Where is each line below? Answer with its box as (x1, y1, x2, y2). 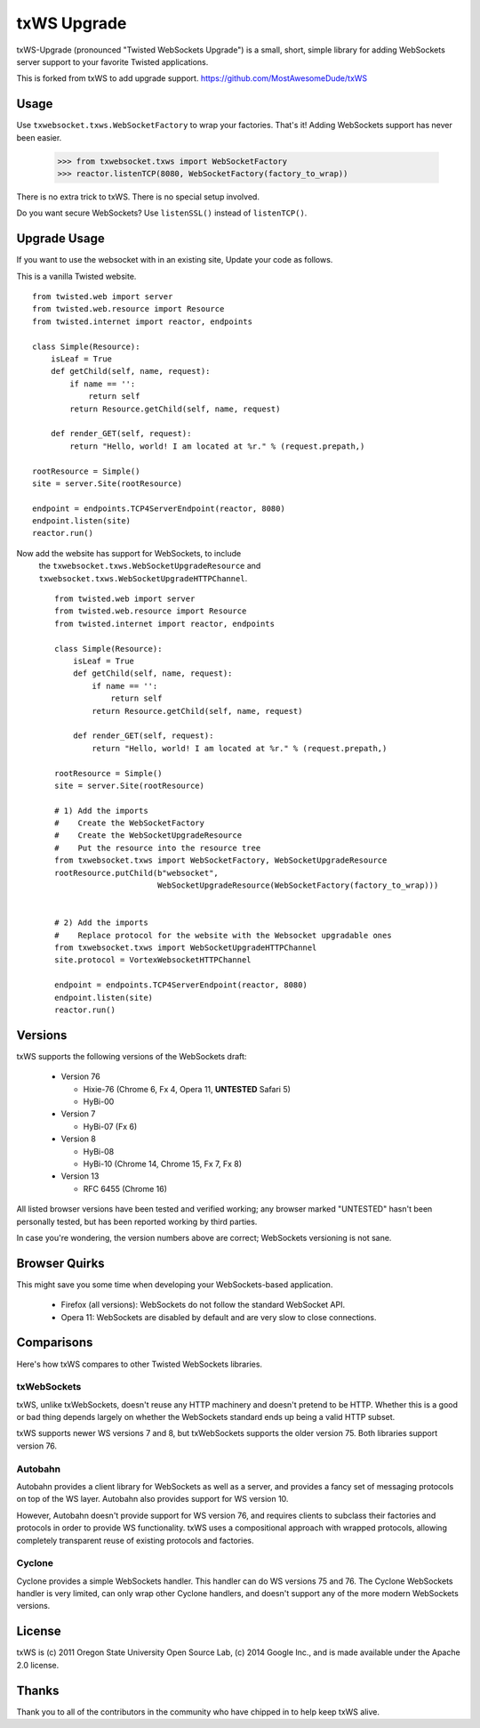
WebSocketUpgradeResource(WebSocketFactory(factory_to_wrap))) (156, 880, 439, 890)
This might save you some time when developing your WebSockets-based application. (16, 1278, 333, 1290)
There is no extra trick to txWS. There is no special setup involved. (16, 191, 260, 202)
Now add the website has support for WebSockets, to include (16, 548, 242, 558)
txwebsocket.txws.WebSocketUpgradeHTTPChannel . (38, 572, 248, 583)
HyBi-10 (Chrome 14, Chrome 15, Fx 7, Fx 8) (83, 1158, 243, 1169)
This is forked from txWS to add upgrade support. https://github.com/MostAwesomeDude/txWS (16, 73, 368, 84)
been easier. (16, 132, 62, 142)
